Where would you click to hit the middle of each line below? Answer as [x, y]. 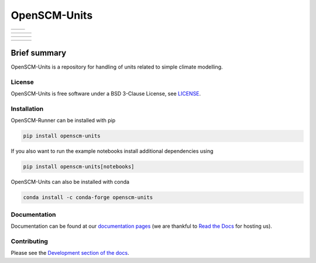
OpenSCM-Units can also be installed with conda [70, 182]
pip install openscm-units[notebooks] [79, 167]
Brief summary [39, 53]
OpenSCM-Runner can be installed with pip [63, 121]
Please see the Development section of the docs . [70, 253]
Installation [27, 108]
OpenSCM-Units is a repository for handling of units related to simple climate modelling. [117, 67]
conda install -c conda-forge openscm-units [88, 197]
